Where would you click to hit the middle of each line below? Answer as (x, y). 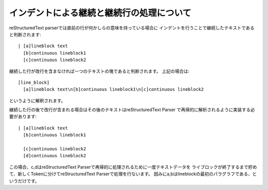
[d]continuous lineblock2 (55, 156)
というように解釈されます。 (37, 100)
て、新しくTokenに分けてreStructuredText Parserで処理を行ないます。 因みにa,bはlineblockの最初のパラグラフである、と (133, 174)
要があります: (23, 117)
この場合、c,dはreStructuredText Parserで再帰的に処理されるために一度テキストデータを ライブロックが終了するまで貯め (133, 167)
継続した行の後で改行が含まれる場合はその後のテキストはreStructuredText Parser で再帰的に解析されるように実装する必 (132, 110)
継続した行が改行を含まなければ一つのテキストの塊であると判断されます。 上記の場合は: (99, 71)
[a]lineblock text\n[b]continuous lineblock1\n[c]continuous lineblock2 (113, 90)
